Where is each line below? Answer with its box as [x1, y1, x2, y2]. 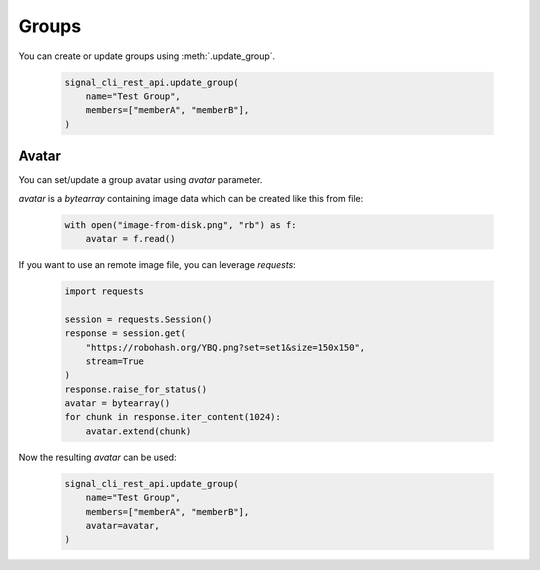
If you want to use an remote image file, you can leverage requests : [18, 258, 297, 270]
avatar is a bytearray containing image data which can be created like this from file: [18, 192, 364, 204]
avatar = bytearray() [64, 398, 171, 409]
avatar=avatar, [85, 520, 160, 531]
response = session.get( [64, 328, 187, 339]
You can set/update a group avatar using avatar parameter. [18, 174, 263, 186]
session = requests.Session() [64, 313, 213, 325]
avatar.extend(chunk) [85, 425, 192, 437]
